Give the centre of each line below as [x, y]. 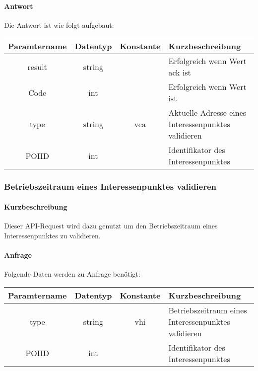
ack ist [180, 73]
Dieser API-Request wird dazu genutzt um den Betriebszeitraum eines [111, 226]
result [37, 67]
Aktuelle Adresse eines [207, 113]
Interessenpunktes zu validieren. [52, 235]
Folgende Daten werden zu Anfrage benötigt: [72, 274]
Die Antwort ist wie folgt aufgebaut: [59, 25]
